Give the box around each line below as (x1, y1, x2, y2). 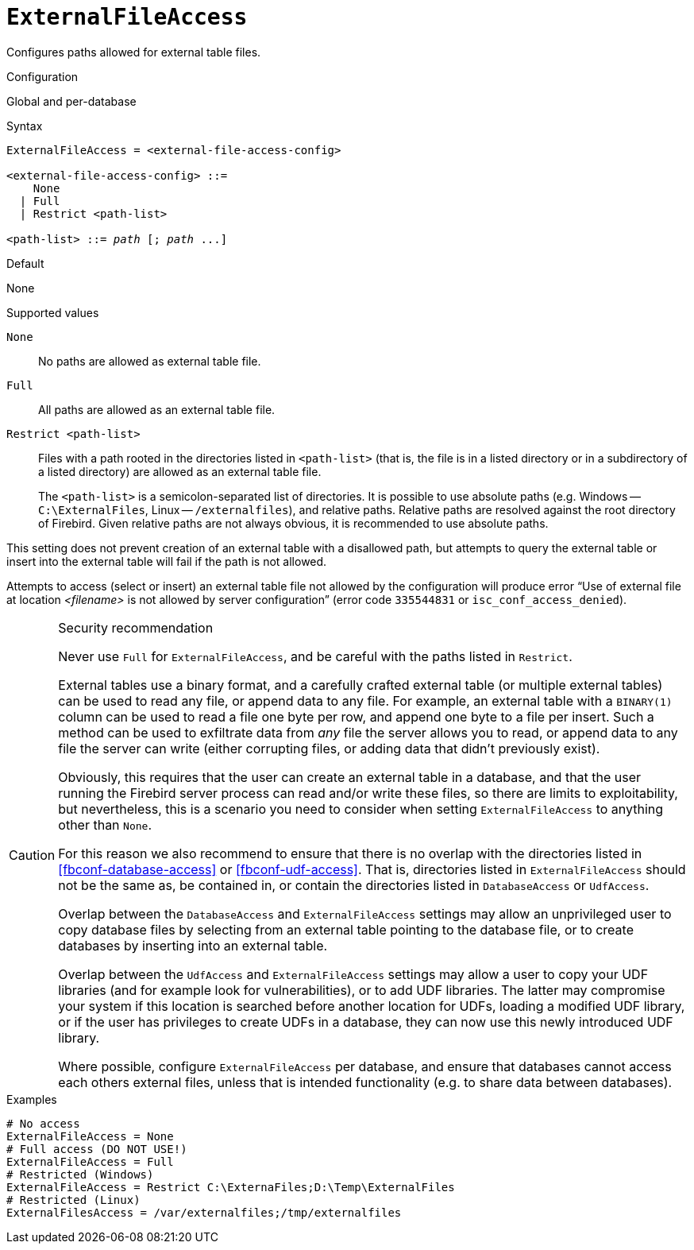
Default (6, 256, 44, 270)
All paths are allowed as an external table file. (38, 402, 276, 416)
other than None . (58, 816, 152, 833)
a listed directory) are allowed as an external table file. (38, 464, 322, 478)
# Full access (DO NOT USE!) (6, 1142, 187, 1155)
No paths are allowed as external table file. (38, 354, 261, 368)
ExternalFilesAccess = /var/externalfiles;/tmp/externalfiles (6, 1205, 402, 1219)
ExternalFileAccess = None (6, 1129, 174, 1143)
